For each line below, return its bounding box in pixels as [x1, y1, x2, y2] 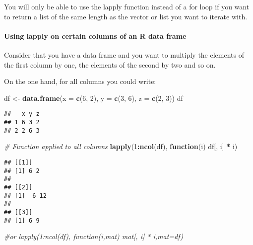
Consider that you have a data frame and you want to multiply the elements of [4, 49, 244, 60]
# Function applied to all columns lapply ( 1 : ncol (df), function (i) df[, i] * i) [4, 141, 238, 152]
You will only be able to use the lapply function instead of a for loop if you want [4, 1, 250, 11]
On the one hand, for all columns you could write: [4, 76, 156, 86]
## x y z [4, 110, 40, 118]
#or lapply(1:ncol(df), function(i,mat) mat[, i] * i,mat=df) [4, 231, 183, 242]
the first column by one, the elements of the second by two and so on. [4, 59, 216, 70]
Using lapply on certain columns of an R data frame [4, 30, 187, 41]
